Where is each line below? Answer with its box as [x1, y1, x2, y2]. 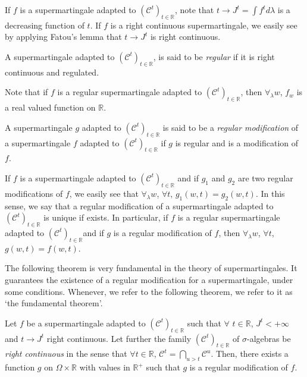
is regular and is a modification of [175, 136, 299, 149]
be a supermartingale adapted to [26, 316, 146, 329]
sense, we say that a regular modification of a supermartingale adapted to [5, 199, 274, 212]
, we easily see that [69, 187, 139, 199]
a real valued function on [5, 101, 96, 114]
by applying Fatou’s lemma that [5, 30, 122, 43]
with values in [79, 361, 130, 373]
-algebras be [247, 332, 291, 344]
